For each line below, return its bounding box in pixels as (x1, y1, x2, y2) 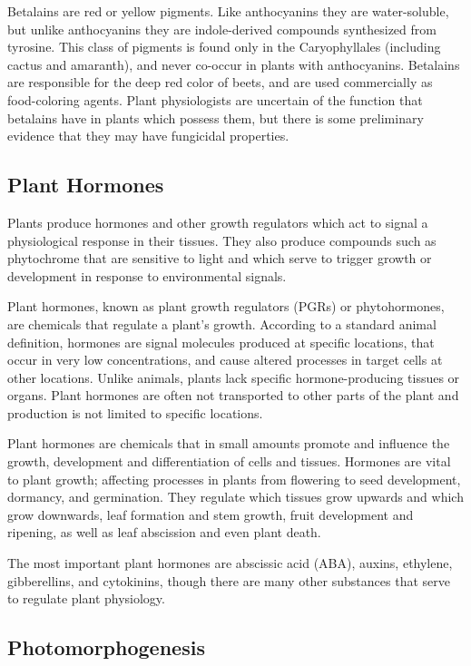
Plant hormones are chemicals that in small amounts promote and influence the (7, 434, 450, 453)
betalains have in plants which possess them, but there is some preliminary (7, 108, 424, 127)
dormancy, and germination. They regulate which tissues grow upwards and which (7, 487, 464, 506)
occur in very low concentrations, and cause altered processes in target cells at (7, 350, 443, 369)
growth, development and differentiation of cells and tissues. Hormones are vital (7, 452, 451, 471)
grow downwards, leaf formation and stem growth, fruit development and (7, 504, 414, 524)
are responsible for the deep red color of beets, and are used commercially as (7, 73, 433, 92)
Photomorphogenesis (7, 633, 205, 661)
